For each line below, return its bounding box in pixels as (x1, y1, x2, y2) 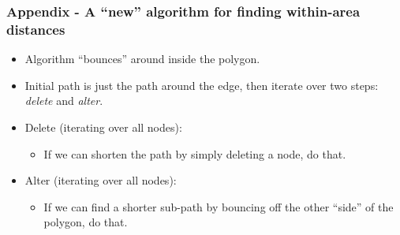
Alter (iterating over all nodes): (24, 172, 177, 188)
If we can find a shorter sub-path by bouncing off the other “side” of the (43, 198, 394, 214)
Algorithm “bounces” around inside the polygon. (24, 50, 260, 67)
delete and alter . (24, 92, 103, 109)
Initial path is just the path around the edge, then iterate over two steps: (24, 76, 379, 93)
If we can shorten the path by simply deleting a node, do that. (43, 145, 346, 162)
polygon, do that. (43, 214, 128, 230)
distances (6, 19, 65, 39)
